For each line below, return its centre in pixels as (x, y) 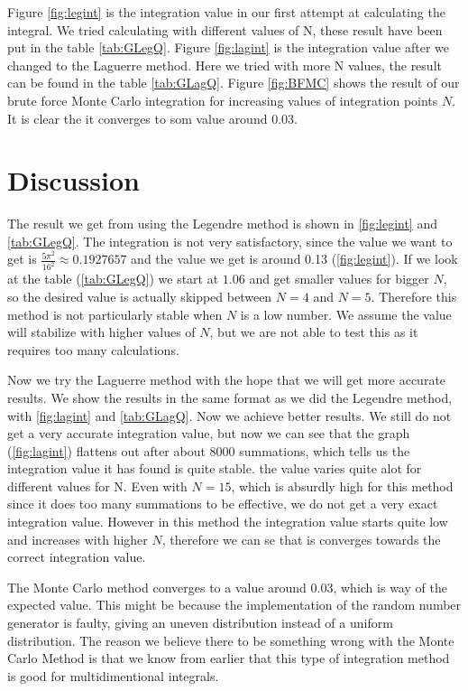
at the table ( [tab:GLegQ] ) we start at (113, 279)
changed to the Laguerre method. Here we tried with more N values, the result (225, 65)
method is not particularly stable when (115, 314)
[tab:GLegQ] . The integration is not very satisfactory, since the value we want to (230, 241)
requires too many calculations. (93, 349)
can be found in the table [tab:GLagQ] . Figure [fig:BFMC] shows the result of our (234, 83)
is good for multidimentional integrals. (113, 675)
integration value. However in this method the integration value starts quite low (228, 522)
